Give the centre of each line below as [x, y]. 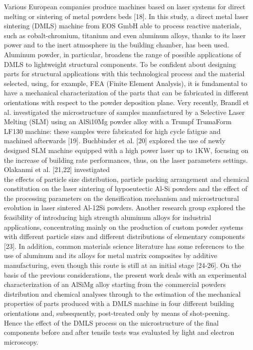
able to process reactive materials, [191, 26]
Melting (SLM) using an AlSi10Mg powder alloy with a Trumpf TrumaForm [118, 121]
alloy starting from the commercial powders [161, 284]
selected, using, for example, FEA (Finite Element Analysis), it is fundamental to [126, 83]
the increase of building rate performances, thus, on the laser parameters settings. [126, 160]
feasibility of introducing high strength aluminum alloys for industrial [108, 217]
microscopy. [21, 341]
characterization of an [37, 284]
